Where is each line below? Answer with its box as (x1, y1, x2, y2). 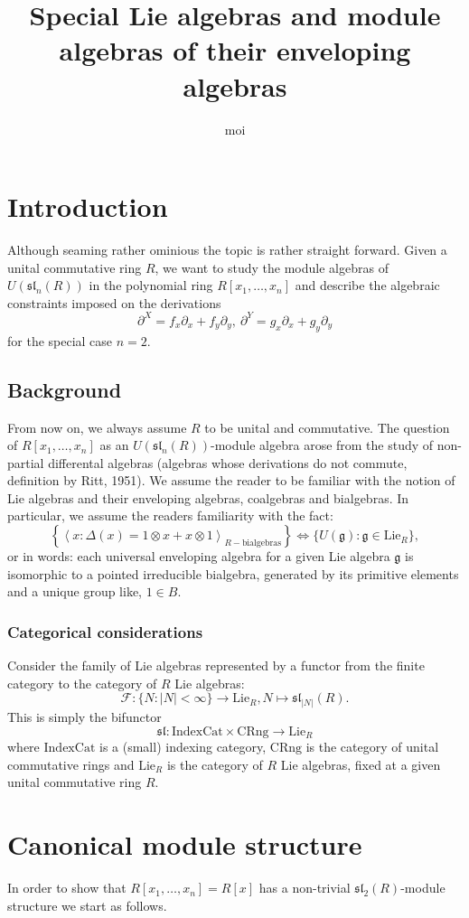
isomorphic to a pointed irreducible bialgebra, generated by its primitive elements (7, 564, 459, 583)
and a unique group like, (7, 582, 143, 601)
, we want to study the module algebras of (155, 258, 389, 276)
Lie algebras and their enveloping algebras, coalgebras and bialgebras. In (7, 488, 409, 507)
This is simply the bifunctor (7, 707, 162, 726)
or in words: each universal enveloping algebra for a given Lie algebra (7, 547, 390, 566)
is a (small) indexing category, (98, 737, 267, 756)
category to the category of (7, 673, 157, 692)
